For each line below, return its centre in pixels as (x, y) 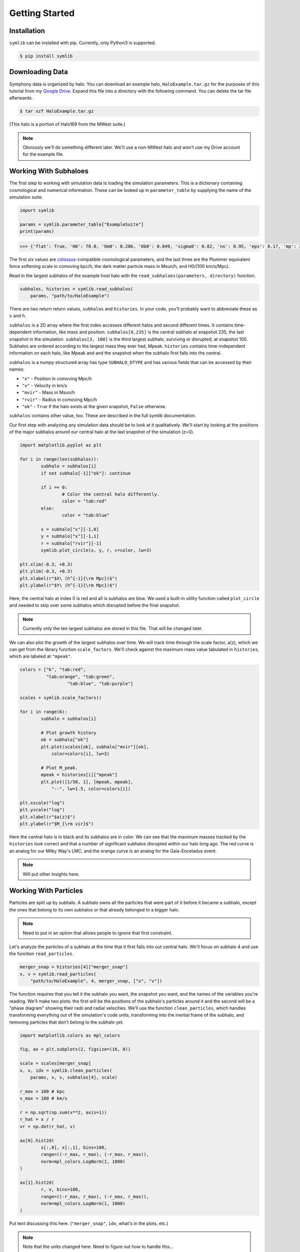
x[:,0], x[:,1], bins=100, (74, 1147)
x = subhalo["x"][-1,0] (70, 529)
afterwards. (21, 98)
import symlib (37, 211)
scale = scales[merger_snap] (55, 1063)
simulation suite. (26, 197)
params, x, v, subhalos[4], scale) (74, 1077)
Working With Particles (46, 891)
